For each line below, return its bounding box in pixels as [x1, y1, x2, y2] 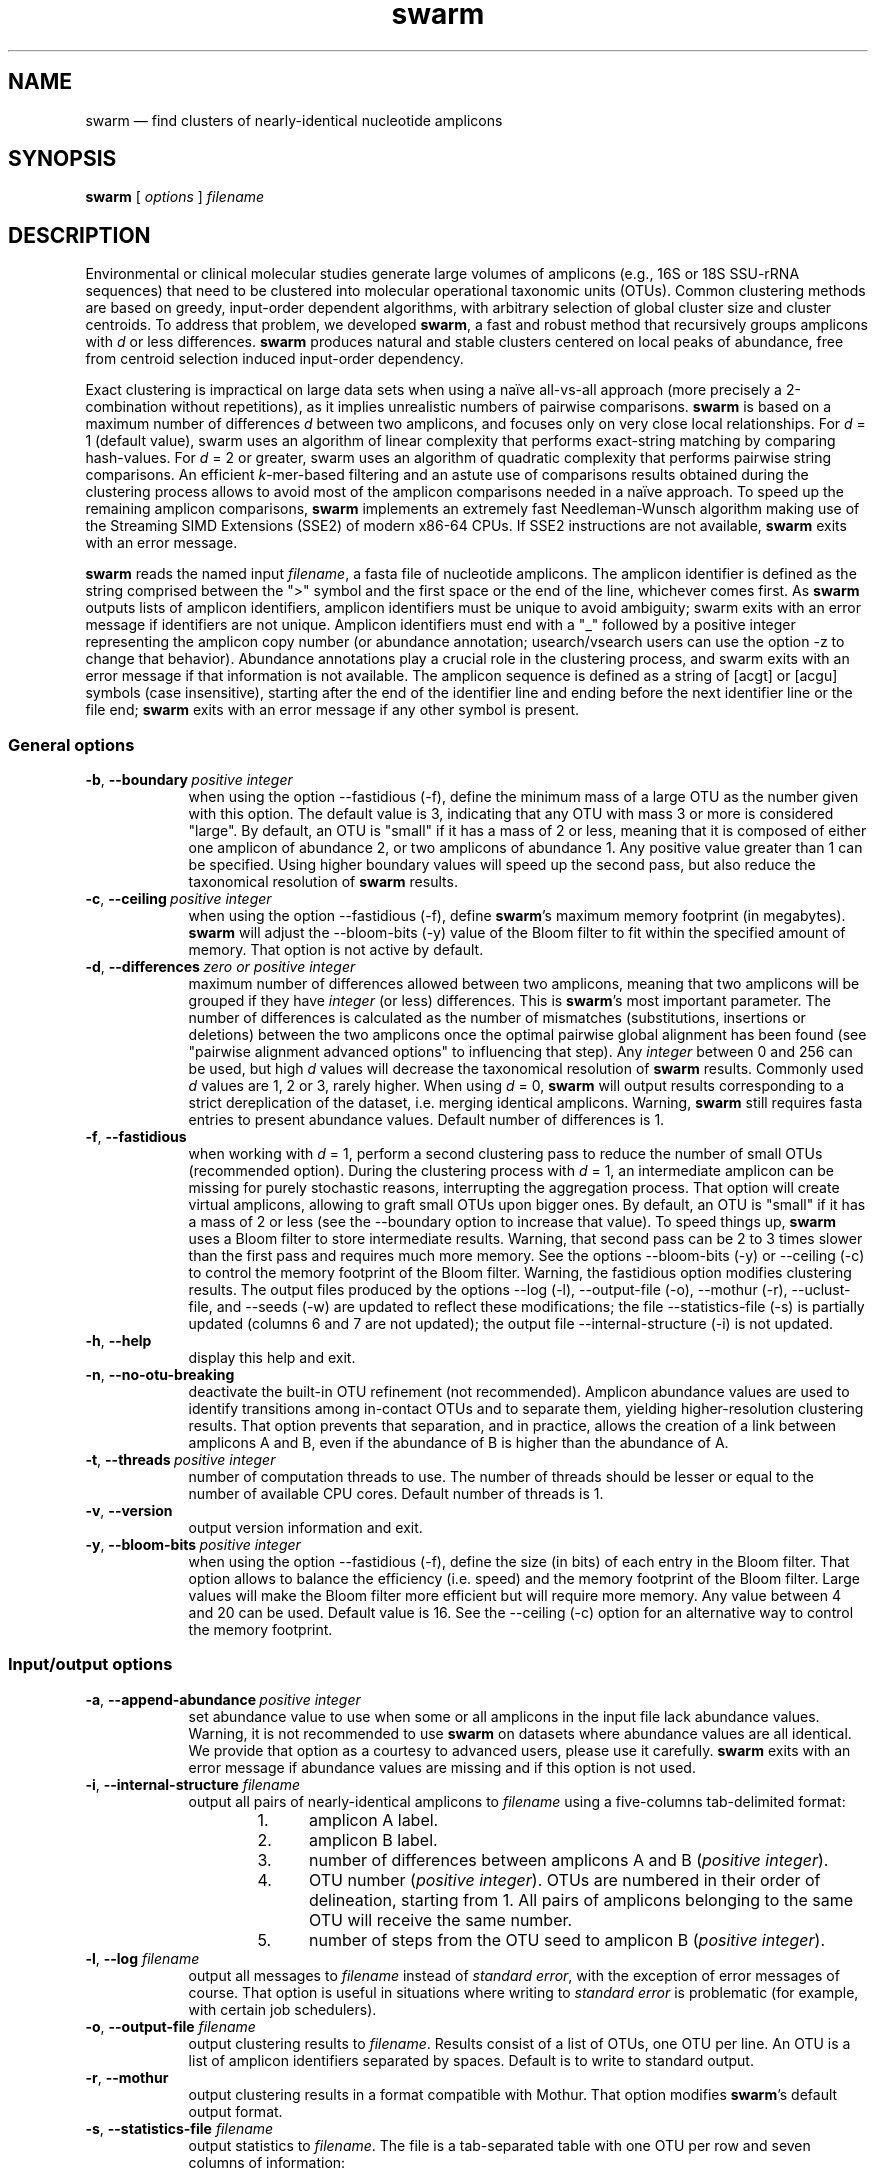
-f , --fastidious [85, 1128, 187, 1146]
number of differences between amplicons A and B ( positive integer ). [308, 1849, 829, 1870]
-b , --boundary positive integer [85, 771, 293, 789]
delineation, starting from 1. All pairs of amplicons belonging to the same [308, 1889, 854, 1910]
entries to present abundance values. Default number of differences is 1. [188, 1111, 665, 1129]
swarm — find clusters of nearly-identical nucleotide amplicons [85, 111, 503, 129]
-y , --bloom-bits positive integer [85, 1536, 301, 1554]
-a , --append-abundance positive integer [85, 1690, 361, 1708]
